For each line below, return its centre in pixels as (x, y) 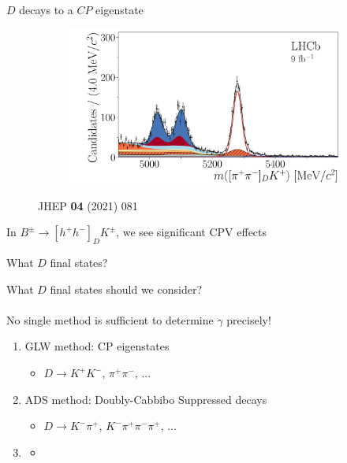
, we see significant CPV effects (192, 232)
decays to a (46, 9)
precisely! (249, 319)
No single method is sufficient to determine (110, 319)
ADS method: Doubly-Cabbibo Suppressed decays (146, 399)
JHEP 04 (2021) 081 (88, 205)
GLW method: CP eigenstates (97, 346)
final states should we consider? (126, 289)
